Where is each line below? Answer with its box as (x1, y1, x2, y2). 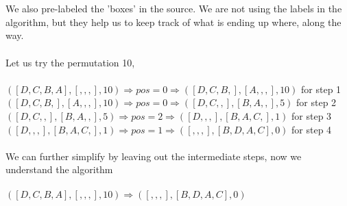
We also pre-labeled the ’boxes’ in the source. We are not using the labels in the (5, 1, 342, 16)
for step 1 (301, 81, 342, 96)
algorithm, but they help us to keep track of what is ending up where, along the (5, 14, 342, 29)
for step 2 (296, 95, 337, 110)
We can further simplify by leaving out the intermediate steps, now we (5, 149, 302, 163)
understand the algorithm (5, 162, 113, 177)
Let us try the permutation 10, (5, 55, 135, 69)
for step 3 (291, 108, 332, 123)
